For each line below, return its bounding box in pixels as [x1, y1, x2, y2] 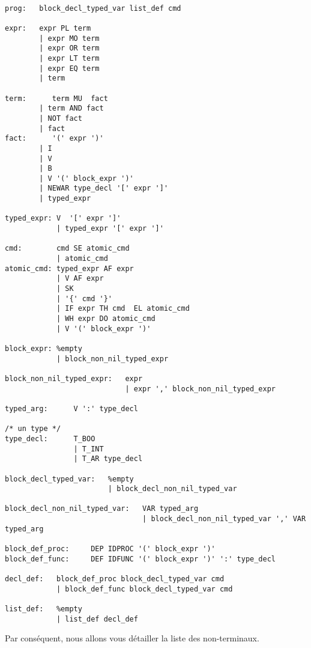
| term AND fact [39, 104, 104, 113]
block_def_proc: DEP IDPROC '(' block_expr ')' [5, 545, 216, 554]
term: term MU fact [5, 94, 108, 103]
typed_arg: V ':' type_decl [5, 404, 138, 413]
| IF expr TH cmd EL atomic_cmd [56, 304, 190, 313]
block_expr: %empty [5, 344, 82, 353]
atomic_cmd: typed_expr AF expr [5, 264, 134, 273]
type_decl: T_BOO [5, 434, 95, 443]
